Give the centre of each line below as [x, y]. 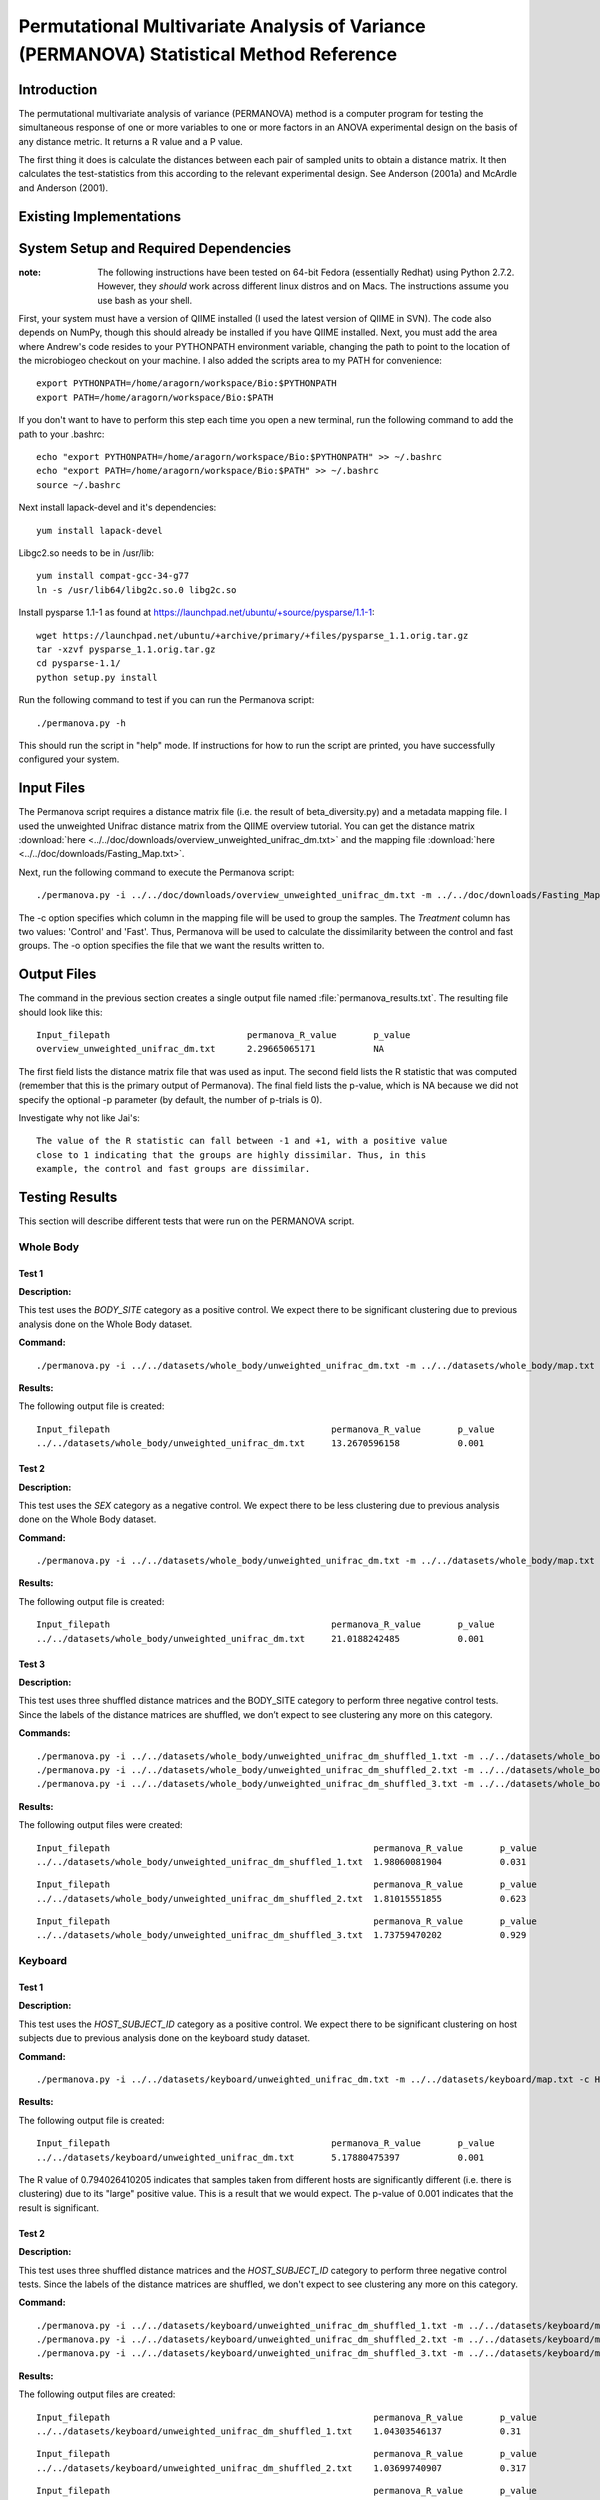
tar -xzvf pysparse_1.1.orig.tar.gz [126, 649]
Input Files [51, 788]
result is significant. [59, 2207]
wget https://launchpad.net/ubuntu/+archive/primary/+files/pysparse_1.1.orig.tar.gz [252, 635]
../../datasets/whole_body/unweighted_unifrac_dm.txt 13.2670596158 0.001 [260, 1443]
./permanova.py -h [81, 723]
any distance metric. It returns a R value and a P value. [131, 141]
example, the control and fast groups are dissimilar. [173, 1169]
